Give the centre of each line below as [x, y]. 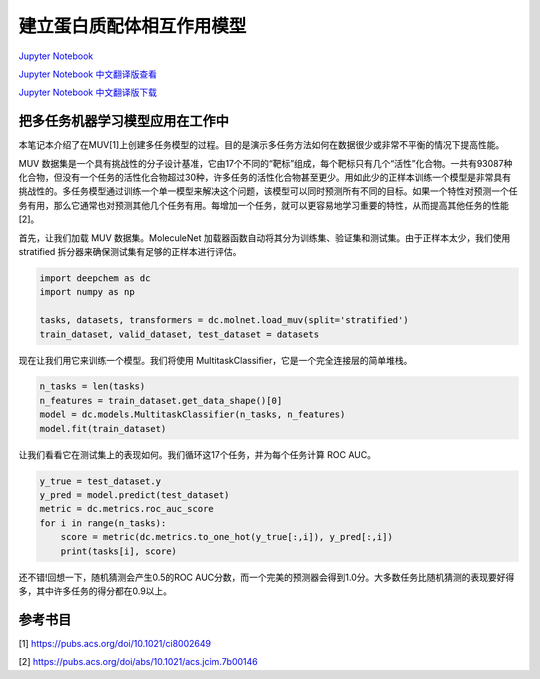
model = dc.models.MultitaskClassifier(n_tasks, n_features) [192, 414]
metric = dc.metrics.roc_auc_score [126, 509]
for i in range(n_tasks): [103, 523]
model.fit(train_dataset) [103, 428]
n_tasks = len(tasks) [92, 386]
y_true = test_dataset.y [100, 481]
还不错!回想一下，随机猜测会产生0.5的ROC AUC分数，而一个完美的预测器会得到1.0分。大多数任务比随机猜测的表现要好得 [266, 577]
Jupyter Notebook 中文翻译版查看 [87, 74]
